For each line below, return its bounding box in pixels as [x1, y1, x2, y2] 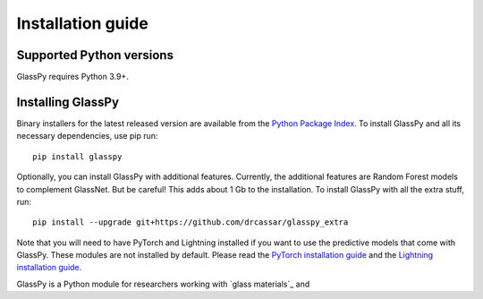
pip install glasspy [32, 151, 123, 161]
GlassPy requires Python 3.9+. [16, 72, 129, 82]
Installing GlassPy [16, 94, 120, 109]
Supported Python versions [16, 47, 174, 63]
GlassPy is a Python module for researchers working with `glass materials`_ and [16, 278, 310, 289]
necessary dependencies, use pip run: [16, 131, 158, 141]
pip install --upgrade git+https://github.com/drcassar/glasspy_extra [32, 218, 349, 227]
